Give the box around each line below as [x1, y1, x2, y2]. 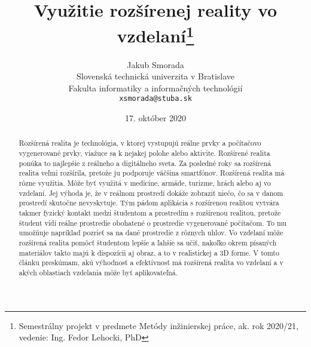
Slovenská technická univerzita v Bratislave [76, 70, 235, 82]
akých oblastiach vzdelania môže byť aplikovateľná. [19, 268, 178, 277]
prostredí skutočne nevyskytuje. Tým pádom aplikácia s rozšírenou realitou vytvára [19, 198, 279, 208]
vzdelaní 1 [117, 21, 194, 48]
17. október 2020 [125, 112, 186, 124]
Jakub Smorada [127, 58, 184, 70]
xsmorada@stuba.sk [119, 94, 192, 103]
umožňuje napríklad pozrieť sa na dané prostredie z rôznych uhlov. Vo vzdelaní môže [19, 228, 283, 238]
